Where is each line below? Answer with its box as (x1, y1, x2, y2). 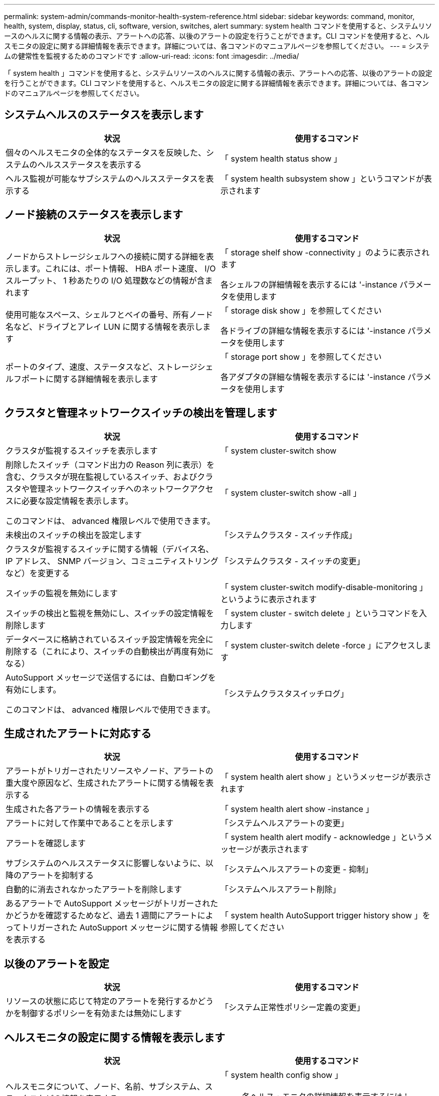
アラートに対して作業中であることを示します (6, 818, 174, 829)
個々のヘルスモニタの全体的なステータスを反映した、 (6, 147, 206, 158)
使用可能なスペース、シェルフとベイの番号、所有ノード (6, 309, 213, 320)
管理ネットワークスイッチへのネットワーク (30, 483, 190, 494)
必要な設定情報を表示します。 (22, 495, 133, 506)
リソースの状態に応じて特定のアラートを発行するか (6, 996, 198, 1007)
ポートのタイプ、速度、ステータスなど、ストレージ (6, 361, 197, 372)
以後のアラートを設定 (4, 957, 109, 970)
